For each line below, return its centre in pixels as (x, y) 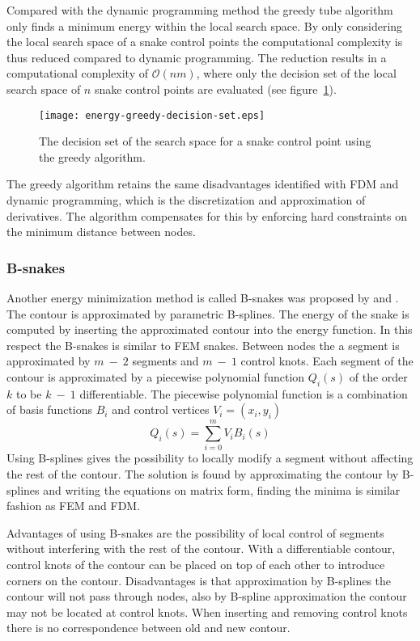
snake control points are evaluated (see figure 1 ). (215, 89)
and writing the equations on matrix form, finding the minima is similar (222, 489)
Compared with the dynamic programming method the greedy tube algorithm (200, 10)
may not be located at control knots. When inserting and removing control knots (207, 611)
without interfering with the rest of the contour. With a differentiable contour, (201, 548)
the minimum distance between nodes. (101, 232)
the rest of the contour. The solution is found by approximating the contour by (203, 474)
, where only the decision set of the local (296, 73)
